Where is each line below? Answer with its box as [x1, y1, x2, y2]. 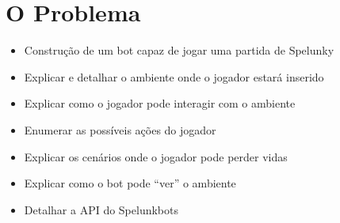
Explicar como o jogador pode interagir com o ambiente [24, 95, 296, 111]
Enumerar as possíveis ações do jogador [24, 121, 216, 138]
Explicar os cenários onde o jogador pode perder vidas [24, 148, 288, 164]
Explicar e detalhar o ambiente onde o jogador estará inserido [24, 68, 324, 85]
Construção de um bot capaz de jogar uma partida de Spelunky [24, 42, 334, 59]
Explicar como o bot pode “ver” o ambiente [24, 175, 236, 191]
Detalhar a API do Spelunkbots [24, 201, 179, 217]
